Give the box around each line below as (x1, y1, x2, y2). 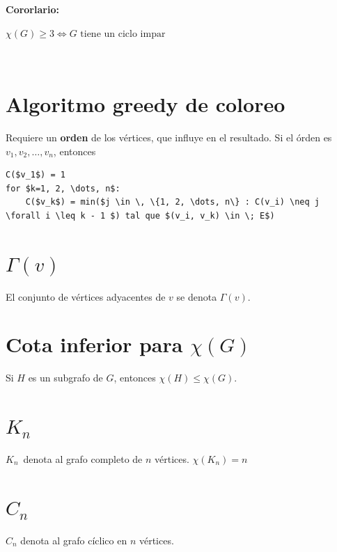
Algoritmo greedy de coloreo (6, 89, 285, 118)
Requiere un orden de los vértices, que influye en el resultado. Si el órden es (6, 129, 332, 144)
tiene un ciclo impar (80, 29, 166, 39)
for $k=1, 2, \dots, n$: (6, 183, 120, 194)
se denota (176, 289, 217, 303)
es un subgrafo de (28, 370, 103, 385)
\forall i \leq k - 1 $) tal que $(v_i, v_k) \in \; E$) (6, 210, 275, 221)
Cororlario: (6, 2, 59, 16)
